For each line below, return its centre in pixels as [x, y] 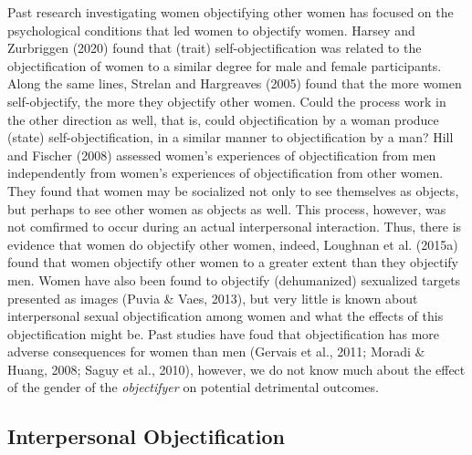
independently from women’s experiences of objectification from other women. [226, 173]
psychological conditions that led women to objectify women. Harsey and [211, 30]
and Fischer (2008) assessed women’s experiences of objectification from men [222, 155]
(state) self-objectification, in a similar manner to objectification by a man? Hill [231, 137]
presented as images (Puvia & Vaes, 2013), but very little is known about [213, 298]
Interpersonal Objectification [146, 436]
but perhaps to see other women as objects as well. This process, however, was [227, 208]
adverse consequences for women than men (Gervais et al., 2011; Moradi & [216, 352]
